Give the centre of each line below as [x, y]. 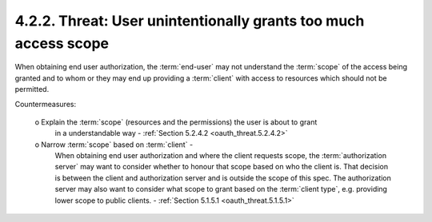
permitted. [32, 89]
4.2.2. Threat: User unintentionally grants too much [190, 21]
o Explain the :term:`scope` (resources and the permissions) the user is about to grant [176, 122]
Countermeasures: [45, 104]
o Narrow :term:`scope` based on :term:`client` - [114, 145]
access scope [62, 43]
